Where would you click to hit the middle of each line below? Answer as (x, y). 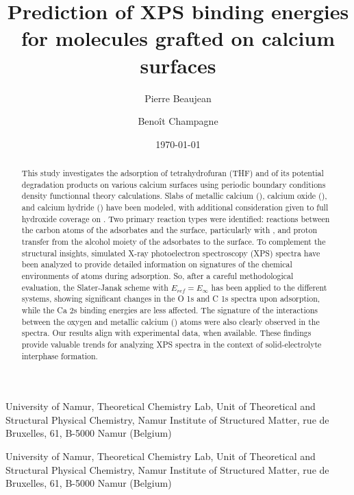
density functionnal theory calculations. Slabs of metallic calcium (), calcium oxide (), (174, 196)
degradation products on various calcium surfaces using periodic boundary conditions (174, 184)
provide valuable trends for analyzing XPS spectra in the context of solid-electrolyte (172, 344)
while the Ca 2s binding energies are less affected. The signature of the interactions (169, 310)
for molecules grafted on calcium (178, 38)
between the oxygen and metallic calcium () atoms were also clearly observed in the (170, 321)
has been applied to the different (269, 287)
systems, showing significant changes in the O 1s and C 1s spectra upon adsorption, (171, 299)
